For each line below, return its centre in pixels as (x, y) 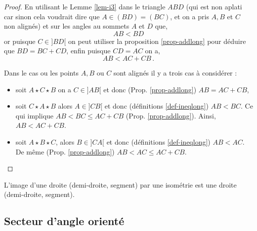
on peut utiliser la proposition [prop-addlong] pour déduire (157, 41)
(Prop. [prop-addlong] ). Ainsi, (171, 115)
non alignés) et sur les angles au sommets (67, 26)
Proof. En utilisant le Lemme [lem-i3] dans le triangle (85, 6)
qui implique (35, 115)
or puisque (20, 41)
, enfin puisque (88, 51)
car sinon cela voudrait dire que (52, 16)
